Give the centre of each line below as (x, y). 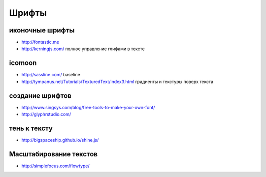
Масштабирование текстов (53, 154)
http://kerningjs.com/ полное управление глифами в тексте (83, 49)
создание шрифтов (40, 96)
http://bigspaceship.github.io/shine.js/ (60, 140)
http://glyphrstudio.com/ (46, 114)
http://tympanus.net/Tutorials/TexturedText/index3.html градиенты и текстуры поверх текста (117, 82)
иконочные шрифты (42, 30)
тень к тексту (31, 128)
